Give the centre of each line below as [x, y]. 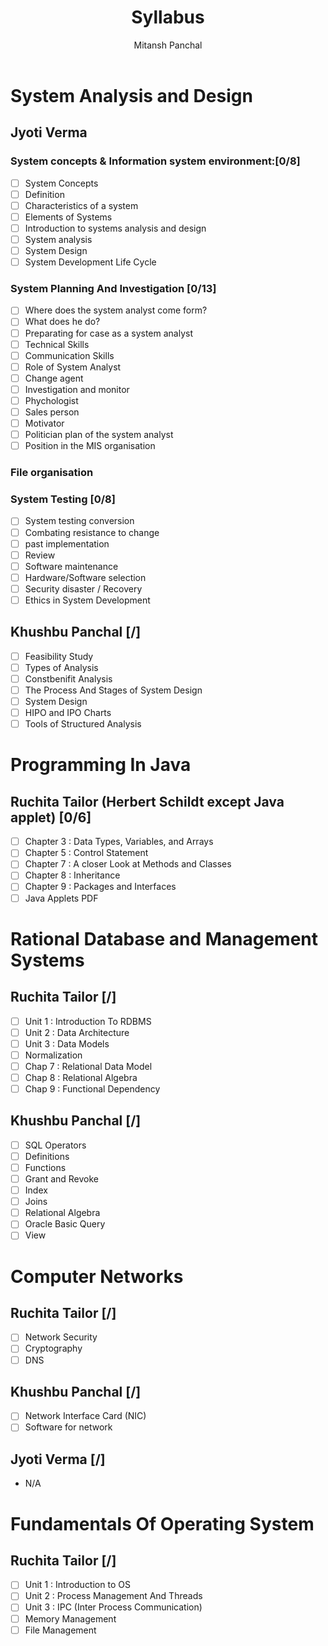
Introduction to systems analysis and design [115, 228]
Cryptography [53, 1348]
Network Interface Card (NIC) [85, 1416]
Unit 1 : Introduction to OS [77, 1585]
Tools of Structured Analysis [83, 724]
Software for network [68, 1427]
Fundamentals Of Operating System [162, 1523]
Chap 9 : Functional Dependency [92, 1088]
